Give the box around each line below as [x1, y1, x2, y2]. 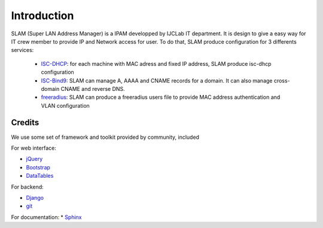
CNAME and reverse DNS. [60, 85, 125, 92]
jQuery [26, 156, 43, 163]
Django [26, 194, 44, 201]
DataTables [26, 172, 54, 180]
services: [11, 47, 34, 54]
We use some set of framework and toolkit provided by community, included [11, 133, 200, 141]
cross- [273, 77, 290, 84]
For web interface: [11, 144, 56, 151]
